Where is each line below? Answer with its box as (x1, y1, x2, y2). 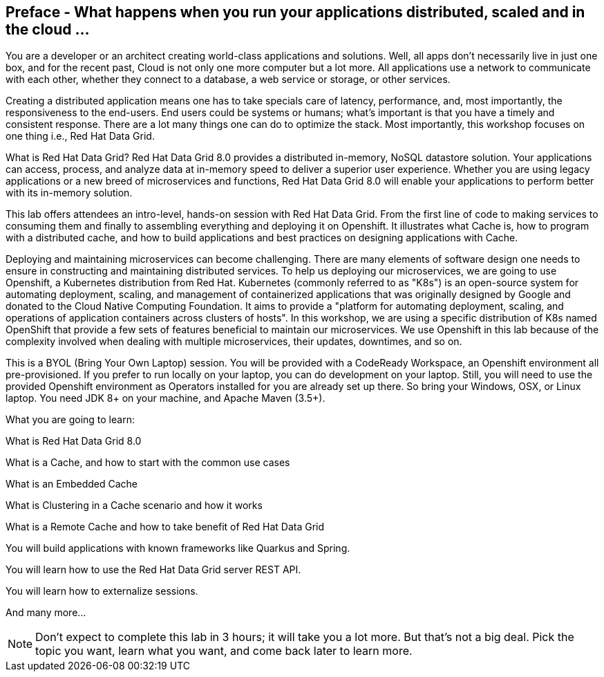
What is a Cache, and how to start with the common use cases (6, 456, 290, 469)
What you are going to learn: (6, 414, 135, 426)
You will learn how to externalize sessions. (6, 585, 198, 597)
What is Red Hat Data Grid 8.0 (6, 435, 142, 447)
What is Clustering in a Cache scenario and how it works (6, 499, 263, 512)
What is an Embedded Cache (6, 478, 138, 490)
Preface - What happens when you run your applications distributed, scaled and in (6, 3, 585, 21)
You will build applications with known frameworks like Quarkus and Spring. (6, 542, 350, 555)
